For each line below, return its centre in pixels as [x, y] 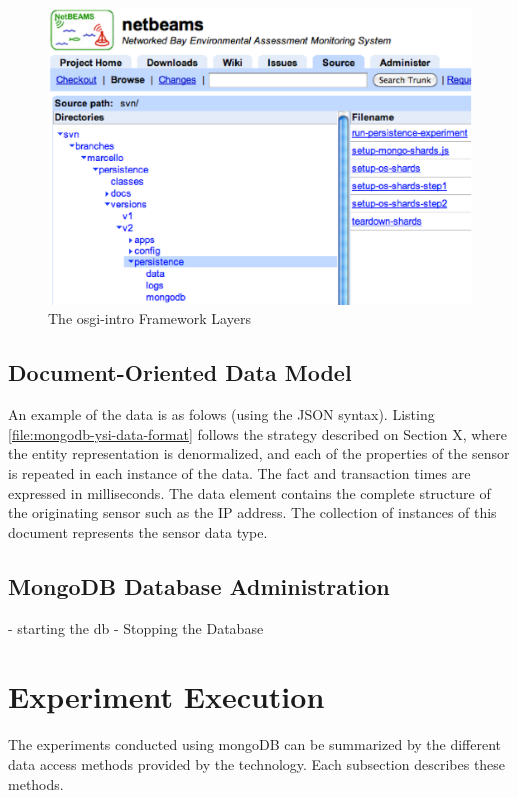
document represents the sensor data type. [138, 531]
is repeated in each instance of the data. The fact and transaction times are [239, 473]
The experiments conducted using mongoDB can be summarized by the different [255, 744]
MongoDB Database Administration [199, 585]
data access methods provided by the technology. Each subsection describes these [257, 763]
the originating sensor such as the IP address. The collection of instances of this [252, 512]
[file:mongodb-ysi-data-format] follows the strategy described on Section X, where [258, 433]
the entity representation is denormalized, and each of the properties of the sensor [259, 453]
